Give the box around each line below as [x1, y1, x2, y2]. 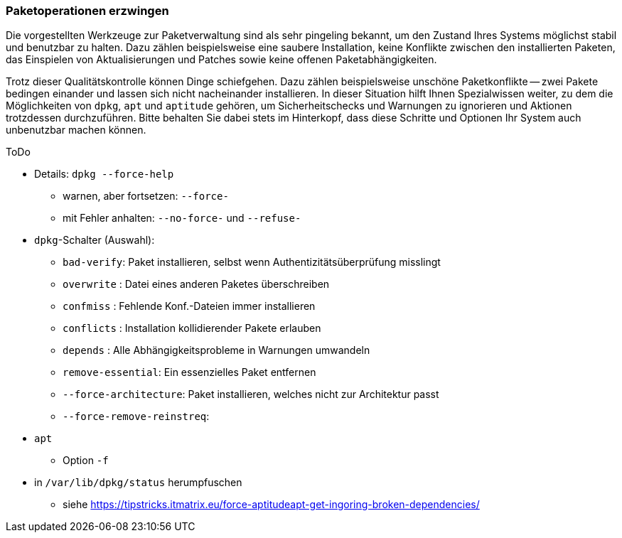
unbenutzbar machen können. [6, 124, 146, 136]
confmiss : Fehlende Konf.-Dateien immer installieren [63, 300, 316, 313]
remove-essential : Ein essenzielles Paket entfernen [63, 366, 316, 379]
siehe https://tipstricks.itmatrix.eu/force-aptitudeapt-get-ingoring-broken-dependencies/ [63, 498, 480, 511]
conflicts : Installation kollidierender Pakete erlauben [63, 322, 321, 335]
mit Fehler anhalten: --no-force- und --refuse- [63, 212, 301, 225]
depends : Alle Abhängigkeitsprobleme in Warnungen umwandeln [63, 344, 370, 357]
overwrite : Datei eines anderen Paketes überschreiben [63, 278, 330, 291]
